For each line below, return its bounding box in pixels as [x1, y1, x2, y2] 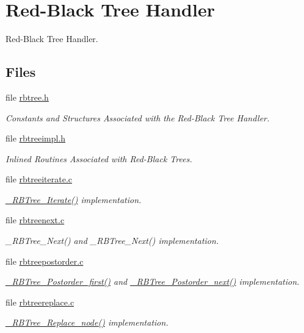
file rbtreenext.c [5, 213, 65, 226]
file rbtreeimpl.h [5, 132, 66, 145]
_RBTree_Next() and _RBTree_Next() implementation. [5, 234, 219, 247]
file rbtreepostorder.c [5, 254, 84, 267]
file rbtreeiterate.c [5, 173, 73, 185]
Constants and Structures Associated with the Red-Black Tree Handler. [5, 111, 270, 124]
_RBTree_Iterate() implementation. [5, 193, 142, 206]
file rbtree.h [5, 90, 49, 103]
